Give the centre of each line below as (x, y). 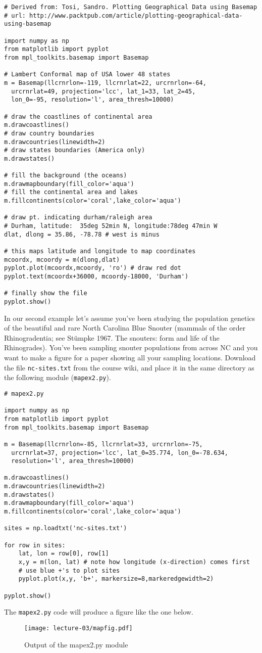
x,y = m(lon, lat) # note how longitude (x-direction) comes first (134, 562)
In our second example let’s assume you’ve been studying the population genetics (130, 318)
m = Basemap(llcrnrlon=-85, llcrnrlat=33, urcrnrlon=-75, (103, 444)
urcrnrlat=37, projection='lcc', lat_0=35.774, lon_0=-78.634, (120, 453)
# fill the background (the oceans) (66, 176)
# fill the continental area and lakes (71, 192)
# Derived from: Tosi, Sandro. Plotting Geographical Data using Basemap (131, 7)
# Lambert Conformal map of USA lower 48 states (87, 75)
